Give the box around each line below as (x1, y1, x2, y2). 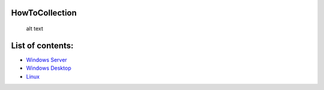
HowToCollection (11, 8, 77, 18)
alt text (26, 25, 43, 32)
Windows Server (26, 56, 67, 63)
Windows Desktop (26, 64, 71, 72)
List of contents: (11, 41, 74, 51)
